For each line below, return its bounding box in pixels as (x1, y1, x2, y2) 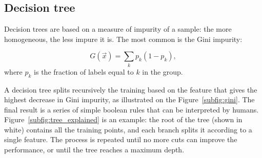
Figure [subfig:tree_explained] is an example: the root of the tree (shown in (4, 114, 243, 125)
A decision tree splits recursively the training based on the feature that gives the (4, 84, 257, 95)
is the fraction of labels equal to (34, 66, 134, 77)
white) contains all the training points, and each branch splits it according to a (4, 124, 252, 134)
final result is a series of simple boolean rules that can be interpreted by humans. (4, 104, 259, 115)
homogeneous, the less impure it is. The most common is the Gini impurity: (4, 33, 243, 44)
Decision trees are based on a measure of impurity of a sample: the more (4, 24, 232, 34)
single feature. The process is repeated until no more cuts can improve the (4, 134, 237, 145)
